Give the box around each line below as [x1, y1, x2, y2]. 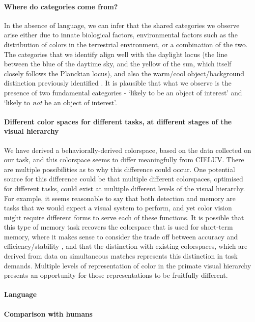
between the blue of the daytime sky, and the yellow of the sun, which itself [4, 59, 231, 69]
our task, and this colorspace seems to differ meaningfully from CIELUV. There [4, 154, 244, 165]
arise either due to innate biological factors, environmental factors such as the [4, 29, 238, 40]
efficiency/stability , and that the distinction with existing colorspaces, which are [4, 241, 248, 251]
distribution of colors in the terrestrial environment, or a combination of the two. [4, 39, 248, 49]
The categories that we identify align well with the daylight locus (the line [4, 49, 227, 59]
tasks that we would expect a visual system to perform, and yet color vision [4, 203, 232, 213]
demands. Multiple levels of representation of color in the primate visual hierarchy [4, 260, 252, 270]
